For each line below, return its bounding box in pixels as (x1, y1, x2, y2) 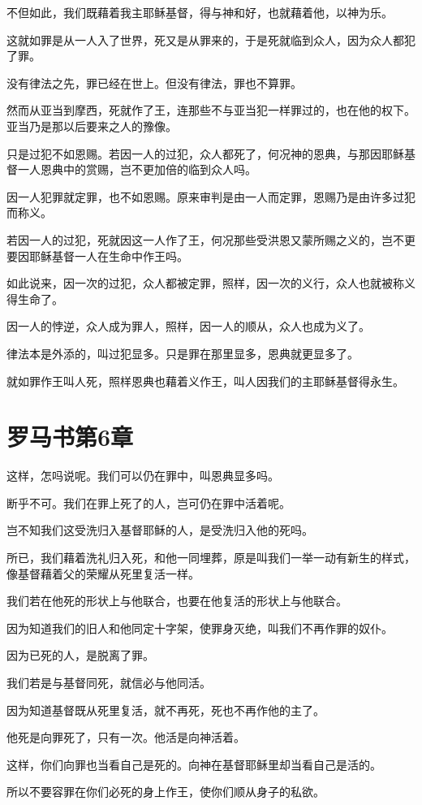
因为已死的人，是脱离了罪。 (6, 647, 154, 664)
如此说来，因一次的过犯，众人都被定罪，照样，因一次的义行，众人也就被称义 (6, 275, 416, 292)
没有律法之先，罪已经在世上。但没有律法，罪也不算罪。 (6, 74, 302, 91)
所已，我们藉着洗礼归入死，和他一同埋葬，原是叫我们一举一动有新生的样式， (6, 549, 416, 565)
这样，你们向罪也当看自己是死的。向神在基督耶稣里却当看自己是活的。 (6, 755, 381, 773)
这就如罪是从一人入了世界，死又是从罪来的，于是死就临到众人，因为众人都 (6, 31, 404, 48)
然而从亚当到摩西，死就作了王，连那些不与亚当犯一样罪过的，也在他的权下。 (6, 102, 416, 119)
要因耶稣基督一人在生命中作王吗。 (6, 247, 188, 264)
